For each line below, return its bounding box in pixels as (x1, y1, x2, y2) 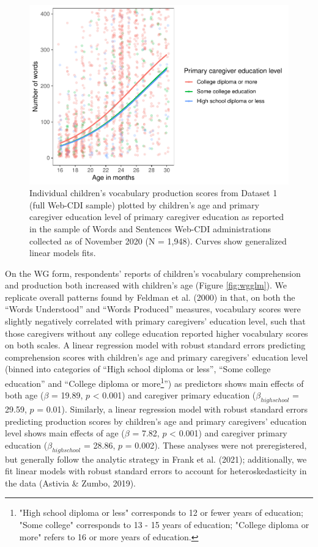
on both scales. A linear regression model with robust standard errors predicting (5, 339, 306, 351)
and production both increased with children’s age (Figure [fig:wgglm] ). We (5, 279, 287, 292)
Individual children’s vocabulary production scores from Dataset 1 (29, 186, 278, 199)
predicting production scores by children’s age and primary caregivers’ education (5, 414, 307, 427)
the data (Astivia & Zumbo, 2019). (5, 476, 136, 489)
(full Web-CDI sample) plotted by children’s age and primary (29, 198, 259, 211)
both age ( (5, 389, 44, 402)
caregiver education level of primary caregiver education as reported (29, 210, 284, 223)
